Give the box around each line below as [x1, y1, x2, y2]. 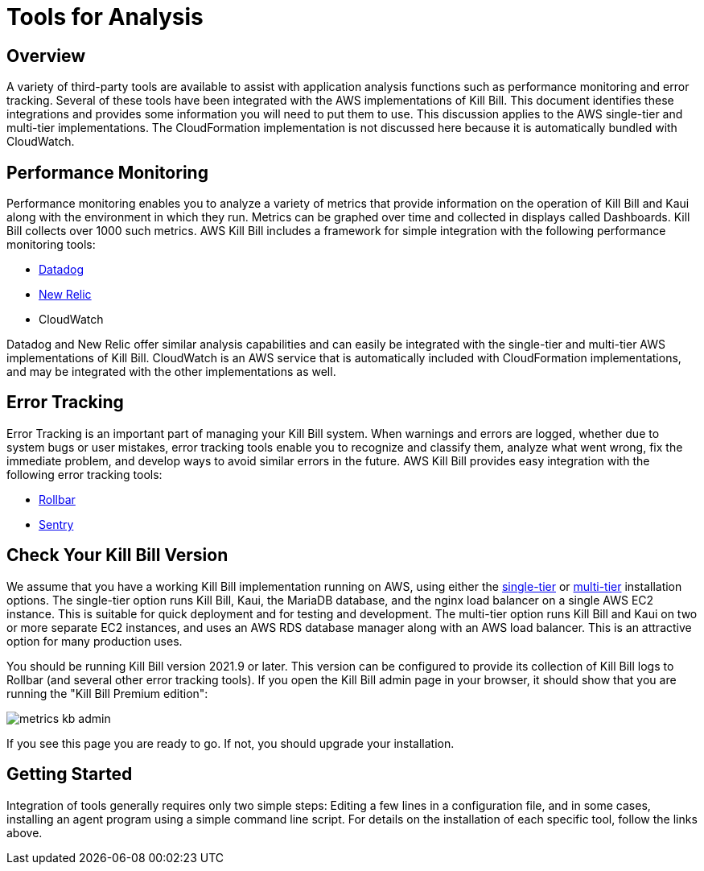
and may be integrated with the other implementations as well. [6, 365, 336, 379]
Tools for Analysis [6, 3, 204, 31]
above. [6, 825, 43, 840]
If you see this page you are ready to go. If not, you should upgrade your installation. [6, 736, 455, 750]
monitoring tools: [6, 237, 96, 252]
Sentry [39, 517, 74, 531]
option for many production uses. [6, 634, 183, 648]
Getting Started [6, 764, 133, 785]
